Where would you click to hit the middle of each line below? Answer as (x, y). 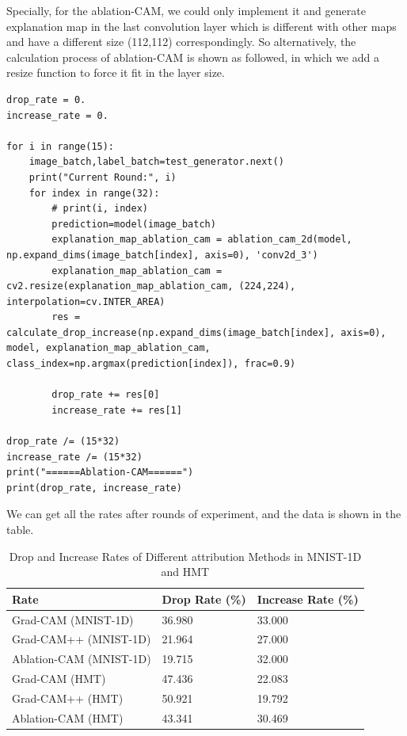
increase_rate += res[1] (117, 410)
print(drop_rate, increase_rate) (94, 488)
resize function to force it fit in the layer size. (116, 72)
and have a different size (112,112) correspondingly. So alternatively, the (181, 42)
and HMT (185, 572)
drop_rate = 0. (46, 99)
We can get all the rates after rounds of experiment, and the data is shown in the (204, 514)
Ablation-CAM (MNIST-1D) (82, 659)
